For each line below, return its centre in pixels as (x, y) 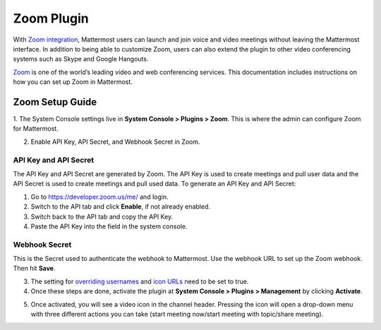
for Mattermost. (36, 129)
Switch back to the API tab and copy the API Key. (102, 216)
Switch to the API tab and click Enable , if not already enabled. (121, 207)
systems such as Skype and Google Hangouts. (81, 59)
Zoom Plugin (51, 18)
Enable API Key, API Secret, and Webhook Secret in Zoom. (115, 142)
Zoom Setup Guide (55, 102)
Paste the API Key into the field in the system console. (109, 226)
